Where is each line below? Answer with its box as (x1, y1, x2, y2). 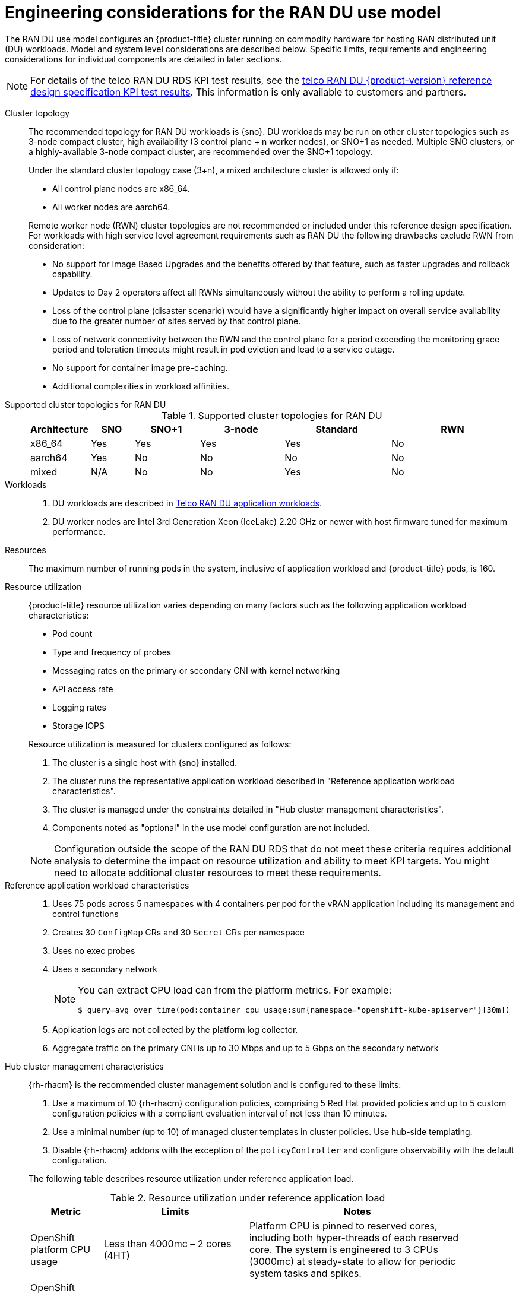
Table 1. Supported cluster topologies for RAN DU (162, 409, 382, 421)
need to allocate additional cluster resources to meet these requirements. (54, 866, 381, 878)
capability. (52, 268, 93, 279)
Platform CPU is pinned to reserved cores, (249, 1219, 438, 1232)
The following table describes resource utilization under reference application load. (29, 1173, 354, 1184)
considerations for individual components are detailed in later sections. (5, 53, 282, 64)
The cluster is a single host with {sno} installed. (52, 757, 238, 767)
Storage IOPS (52, 720, 105, 731)
